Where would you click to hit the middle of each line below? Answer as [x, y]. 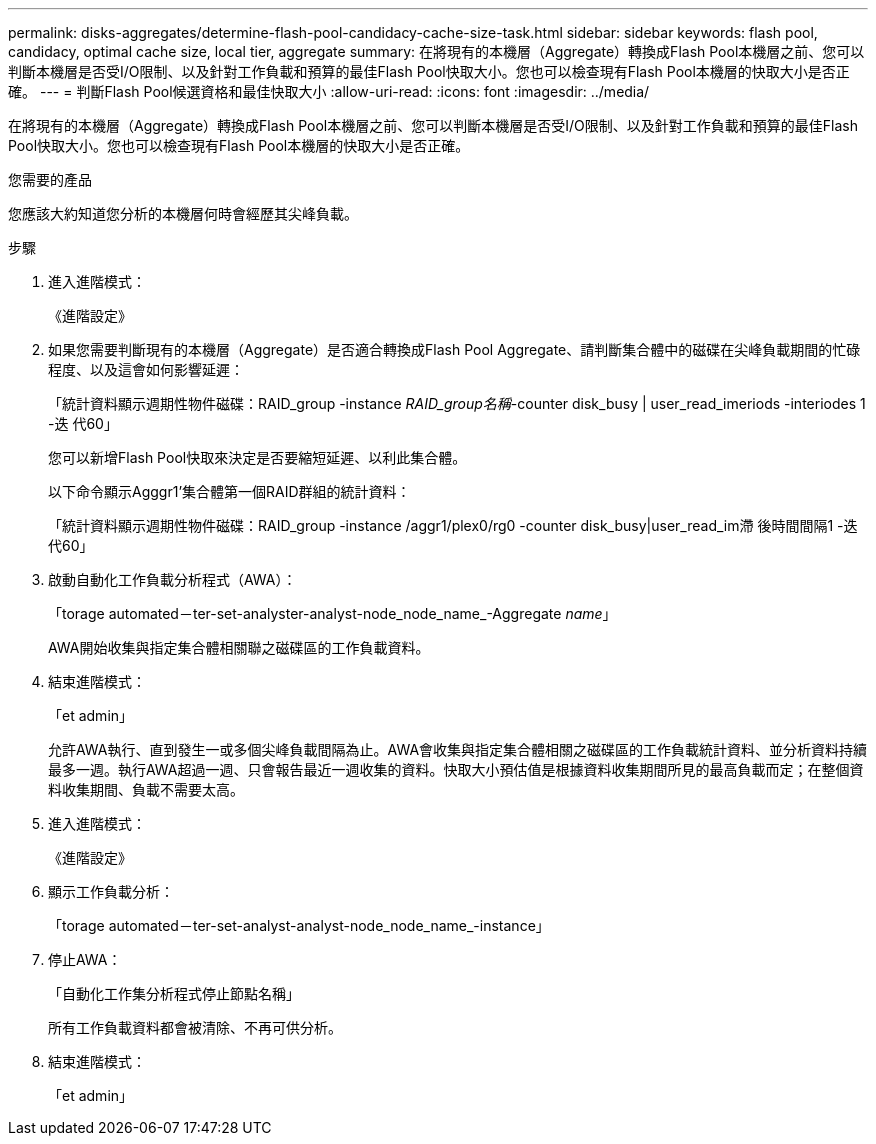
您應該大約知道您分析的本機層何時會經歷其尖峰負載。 [183, 213]
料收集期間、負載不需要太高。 [146, 789]
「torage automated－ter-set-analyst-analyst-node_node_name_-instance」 [299, 925]
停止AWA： [85, 959]
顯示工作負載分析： [111, 891]
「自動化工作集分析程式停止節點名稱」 [174, 993]
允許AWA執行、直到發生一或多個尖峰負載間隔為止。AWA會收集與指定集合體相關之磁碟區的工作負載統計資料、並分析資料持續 [458, 749]
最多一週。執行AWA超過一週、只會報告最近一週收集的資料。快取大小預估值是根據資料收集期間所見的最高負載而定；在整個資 [456, 769]
